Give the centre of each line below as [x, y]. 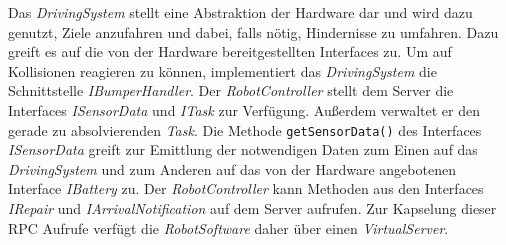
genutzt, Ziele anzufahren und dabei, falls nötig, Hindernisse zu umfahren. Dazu [253, 31]
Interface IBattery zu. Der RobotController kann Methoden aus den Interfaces [246, 188]
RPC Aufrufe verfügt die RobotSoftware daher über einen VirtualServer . [228, 227]
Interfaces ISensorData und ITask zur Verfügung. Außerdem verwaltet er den [244, 109]
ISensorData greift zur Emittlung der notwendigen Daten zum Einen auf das [243, 149]
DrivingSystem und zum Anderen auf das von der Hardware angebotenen [232, 168]
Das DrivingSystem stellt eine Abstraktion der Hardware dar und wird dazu [240, 12]
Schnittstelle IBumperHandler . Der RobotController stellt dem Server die [231, 90]
